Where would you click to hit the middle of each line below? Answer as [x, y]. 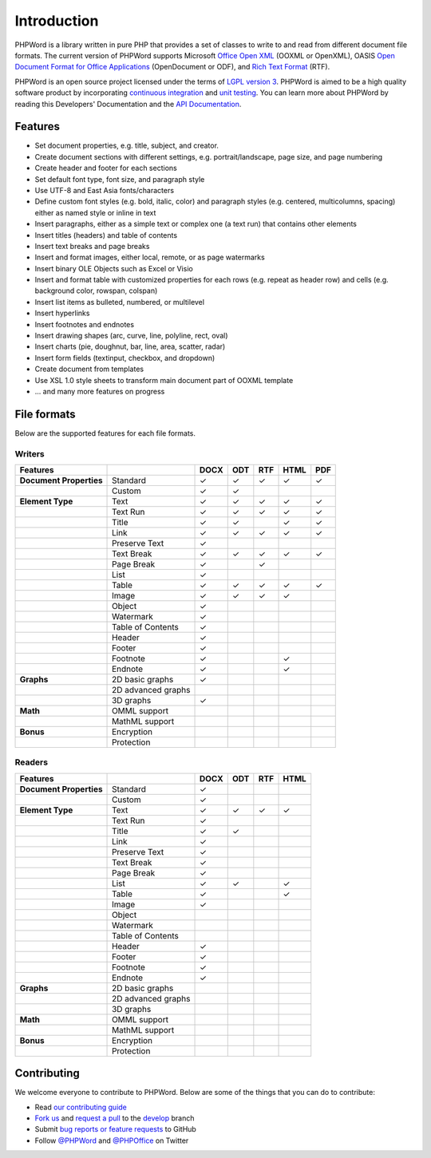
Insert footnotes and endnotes [85, 324]
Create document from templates [89, 369]
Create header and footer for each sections [106, 168]
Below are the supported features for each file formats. [105, 433]
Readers [31, 762]
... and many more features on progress [100, 391]
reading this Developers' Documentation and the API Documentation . [128, 104]
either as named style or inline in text [95, 212]
